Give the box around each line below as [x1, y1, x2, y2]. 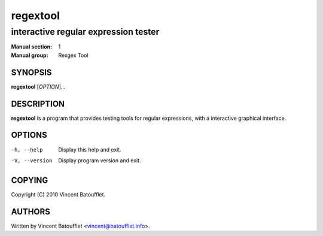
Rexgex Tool [58, 52, 89, 59]
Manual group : [11, 52, 48, 59]
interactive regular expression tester [11, 26, 160, 37]
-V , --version [11, 157, 53, 164]
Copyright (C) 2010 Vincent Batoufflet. [11, 190, 106, 198]
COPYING [11, 175, 48, 185]
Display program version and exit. [58, 156, 141, 164]
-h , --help [11, 146, 43, 153]
